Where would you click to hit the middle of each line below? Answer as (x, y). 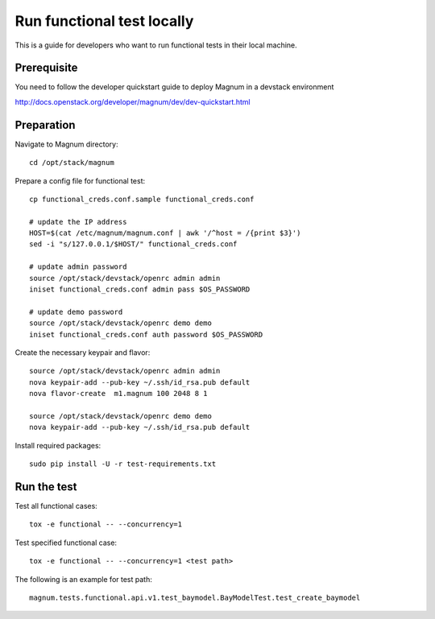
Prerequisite (46, 68)
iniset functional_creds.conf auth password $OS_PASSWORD (146, 334)
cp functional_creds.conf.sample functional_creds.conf (142, 199)
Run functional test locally (104, 21)
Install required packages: (58, 445)
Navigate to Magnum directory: (66, 144)
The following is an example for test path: (83, 579)
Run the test (46, 487)
